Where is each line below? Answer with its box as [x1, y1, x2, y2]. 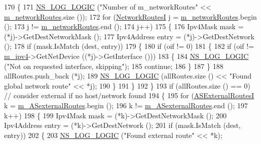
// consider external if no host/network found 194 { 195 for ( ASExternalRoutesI [4, 90, 254, 101]
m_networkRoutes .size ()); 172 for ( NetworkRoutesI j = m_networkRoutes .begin [4, 11, 257, 22]
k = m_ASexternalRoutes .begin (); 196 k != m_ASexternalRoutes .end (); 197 [4, 100, 248, 110]
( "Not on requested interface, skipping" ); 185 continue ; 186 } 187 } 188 [4, 60, 223, 71]
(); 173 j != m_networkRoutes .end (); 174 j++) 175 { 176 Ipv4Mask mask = [4, 21, 244, 32]
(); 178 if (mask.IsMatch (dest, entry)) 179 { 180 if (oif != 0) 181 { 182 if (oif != [4, 41, 254, 51]
